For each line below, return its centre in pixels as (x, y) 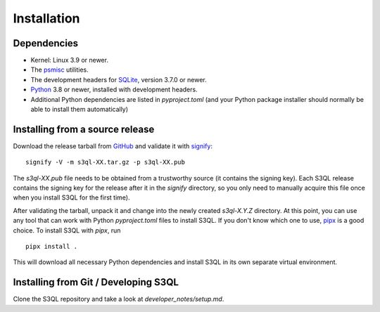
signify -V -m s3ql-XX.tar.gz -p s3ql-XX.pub (106, 162)
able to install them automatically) (80, 110)
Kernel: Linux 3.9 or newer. (70, 60)
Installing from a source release (84, 129)
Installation (46, 18)
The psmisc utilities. (59, 70)
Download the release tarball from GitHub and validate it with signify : (113, 146)
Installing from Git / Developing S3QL (96, 282)
